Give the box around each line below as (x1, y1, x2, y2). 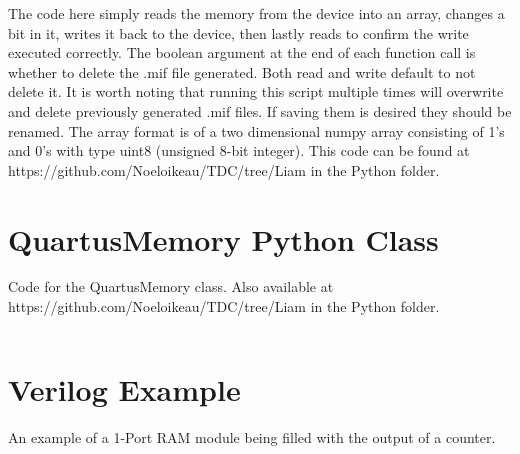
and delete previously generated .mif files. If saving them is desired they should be (8, 100, 512, 121)
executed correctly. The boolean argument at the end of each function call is (8, 42, 476, 63)
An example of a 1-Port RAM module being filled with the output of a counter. (8, 426, 496, 447)
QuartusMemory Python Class (8, 218, 439, 259)
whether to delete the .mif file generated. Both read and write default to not (8, 61, 476, 82)
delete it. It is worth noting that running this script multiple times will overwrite (8, 81, 504, 102)
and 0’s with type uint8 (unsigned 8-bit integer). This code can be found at (8, 140, 470, 161)
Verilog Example (8, 368, 241, 409)
